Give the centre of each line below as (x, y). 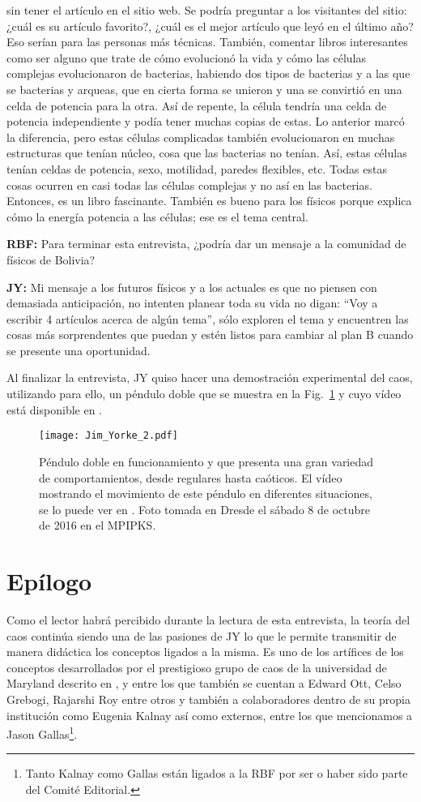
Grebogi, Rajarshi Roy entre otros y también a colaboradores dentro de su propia (208, 699)
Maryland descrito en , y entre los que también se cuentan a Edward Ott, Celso (204, 683)
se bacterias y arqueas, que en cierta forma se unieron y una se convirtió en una (204, 89)
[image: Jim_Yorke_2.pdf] (108, 436)
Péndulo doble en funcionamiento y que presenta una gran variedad (206, 461)
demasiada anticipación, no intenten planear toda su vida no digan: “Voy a (192, 303)
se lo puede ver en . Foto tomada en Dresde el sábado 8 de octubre (205, 509)
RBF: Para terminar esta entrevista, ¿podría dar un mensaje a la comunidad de (206, 244)
